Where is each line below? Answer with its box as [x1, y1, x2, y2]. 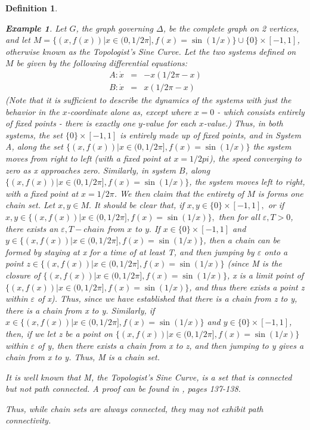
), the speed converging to [209, 152, 302, 164]
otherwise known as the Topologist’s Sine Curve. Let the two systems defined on [5, 45, 296, 57]
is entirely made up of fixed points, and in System [120, 128, 301, 141]
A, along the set [5, 140, 63, 153]
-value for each [142, 117, 196, 129]
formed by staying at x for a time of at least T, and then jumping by [5, 245, 255, 258]
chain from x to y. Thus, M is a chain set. [5, 351, 160, 363]
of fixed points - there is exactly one [5, 117, 135, 129]
